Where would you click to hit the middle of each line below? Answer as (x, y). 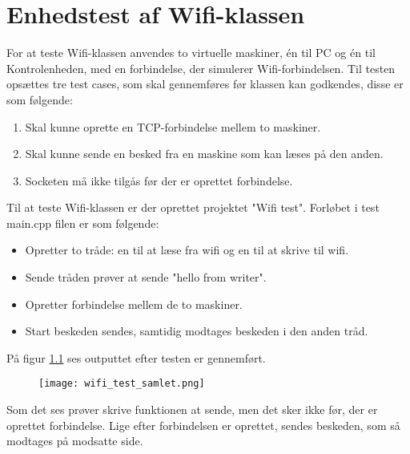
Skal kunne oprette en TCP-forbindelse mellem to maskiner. (173, 126)
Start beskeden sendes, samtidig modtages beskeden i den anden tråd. (197, 331)
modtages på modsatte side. (75, 441)
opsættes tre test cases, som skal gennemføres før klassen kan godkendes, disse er (205, 84)
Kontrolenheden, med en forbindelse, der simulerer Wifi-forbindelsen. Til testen (201, 68)
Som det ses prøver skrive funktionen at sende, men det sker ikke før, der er (192, 409)
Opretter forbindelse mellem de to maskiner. (134, 304)
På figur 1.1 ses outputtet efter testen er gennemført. (136, 357)
